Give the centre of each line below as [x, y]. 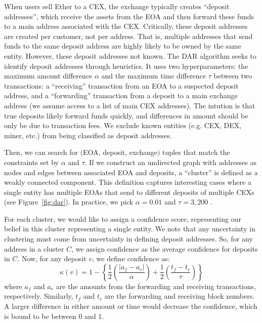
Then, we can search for [41, 152]
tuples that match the [196, 152]
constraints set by [31, 162]
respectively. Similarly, [39, 296]
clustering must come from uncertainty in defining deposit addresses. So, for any [128, 239]
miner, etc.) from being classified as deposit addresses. [88, 135]
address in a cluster [34, 248]
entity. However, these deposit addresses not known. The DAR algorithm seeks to [130, 55]
